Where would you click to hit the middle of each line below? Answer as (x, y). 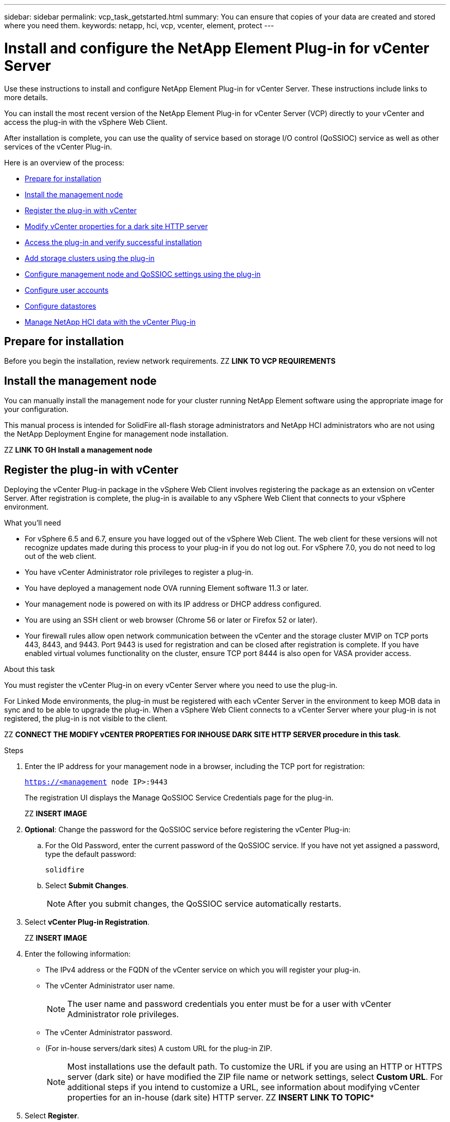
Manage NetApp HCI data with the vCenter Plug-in (110, 322)
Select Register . (52, 1116)
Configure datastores (61, 306)
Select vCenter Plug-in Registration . (87, 922)
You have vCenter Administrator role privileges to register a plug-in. (139, 572)
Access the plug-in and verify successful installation (113, 242)
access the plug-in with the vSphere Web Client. (86, 122)
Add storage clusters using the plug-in (90, 258)
